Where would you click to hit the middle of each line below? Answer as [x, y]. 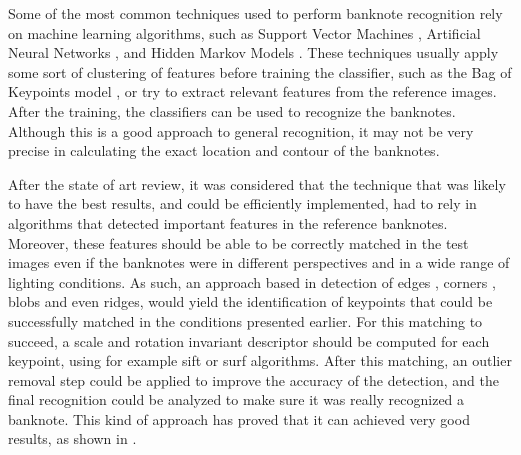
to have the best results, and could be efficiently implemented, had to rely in [242, 203]
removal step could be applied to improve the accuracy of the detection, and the [253, 379]
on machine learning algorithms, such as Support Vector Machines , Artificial [244, 32]
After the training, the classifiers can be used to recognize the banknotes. [232, 110]
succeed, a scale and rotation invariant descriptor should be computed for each [249, 340]
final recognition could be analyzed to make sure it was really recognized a [236, 399]
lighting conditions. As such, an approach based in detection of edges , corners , [252, 281]
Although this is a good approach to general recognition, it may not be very [241, 130]
